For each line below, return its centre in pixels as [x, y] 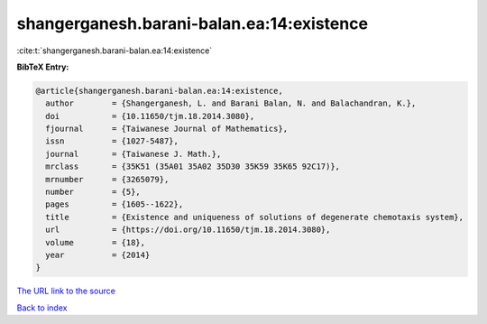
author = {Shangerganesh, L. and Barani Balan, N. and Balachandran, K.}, [231, 103]
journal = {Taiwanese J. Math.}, [133, 154]
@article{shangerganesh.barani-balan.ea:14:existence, [159, 91]
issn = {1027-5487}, [112, 141]
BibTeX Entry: [43, 67]
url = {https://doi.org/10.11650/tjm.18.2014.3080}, [188, 230]
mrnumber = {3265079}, [107, 179]
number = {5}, [93, 192]
